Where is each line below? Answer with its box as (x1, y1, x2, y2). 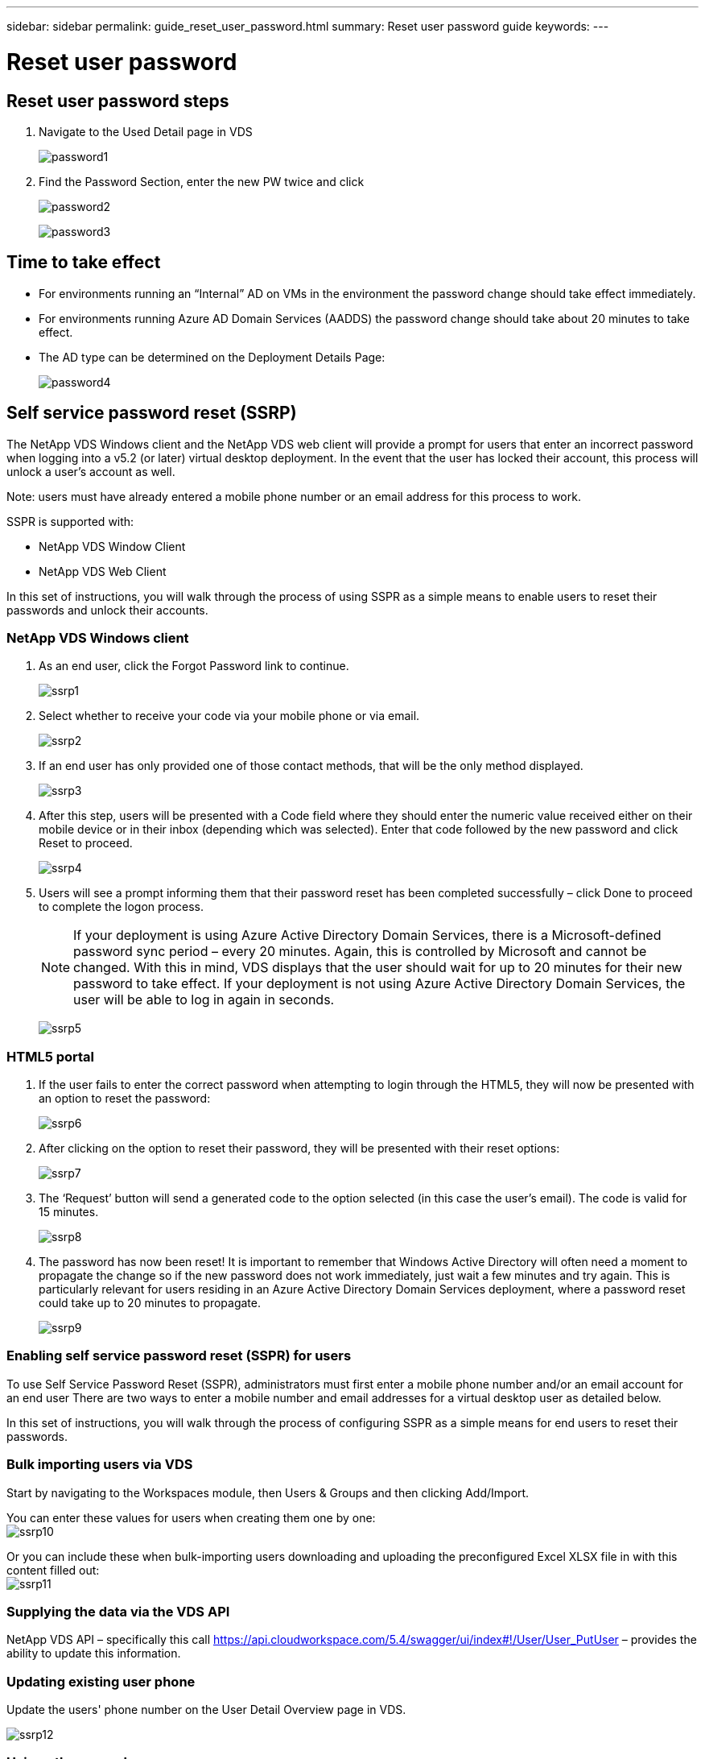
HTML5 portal (6, 1048, 95, 1065)
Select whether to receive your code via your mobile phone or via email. (39, 709, 420, 723)
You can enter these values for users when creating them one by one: (6, 1510, 376, 1525)
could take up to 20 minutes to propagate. (39, 1296, 261, 1310)
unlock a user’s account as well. (6, 464, 175, 478)
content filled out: (6, 1562, 100, 1577)
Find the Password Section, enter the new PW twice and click (39, 174, 365, 188)
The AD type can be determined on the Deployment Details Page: (39, 350, 385, 364)
